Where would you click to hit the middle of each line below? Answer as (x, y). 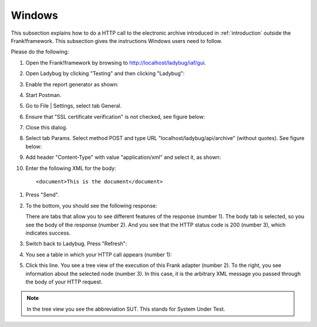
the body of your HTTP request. (64, 282)
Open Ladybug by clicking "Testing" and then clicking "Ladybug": (105, 74)
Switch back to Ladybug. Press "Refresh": (76, 243)
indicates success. (48, 233)
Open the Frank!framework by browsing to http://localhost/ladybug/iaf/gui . (116, 62)
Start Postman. (43, 95)
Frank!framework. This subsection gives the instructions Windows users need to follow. (117, 41)
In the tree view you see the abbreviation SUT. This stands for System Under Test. (126, 309)
